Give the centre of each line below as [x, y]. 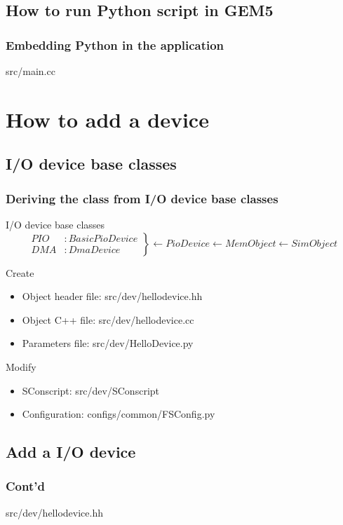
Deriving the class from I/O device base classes [142, 198]
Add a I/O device [71, 452]
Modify [21, 366]
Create [20, 272]
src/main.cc [31, 71]
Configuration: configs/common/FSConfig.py [119, 414]
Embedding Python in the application [115, 45]
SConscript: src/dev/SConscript [90, 390]
